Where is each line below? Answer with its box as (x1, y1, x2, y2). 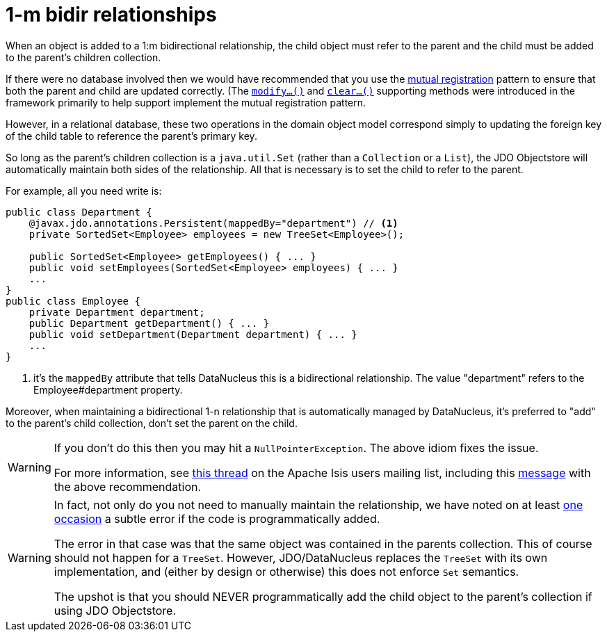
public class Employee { (6, 295, 140, 307)
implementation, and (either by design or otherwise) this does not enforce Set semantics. (54, 564, 519, 579)
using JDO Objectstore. (54, 603, 177, 618)
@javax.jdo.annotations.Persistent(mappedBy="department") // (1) (29, 217, 398, 229)
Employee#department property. (33, 383, 183, 396)
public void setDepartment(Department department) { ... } (29, 328, 357, 340)
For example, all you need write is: (6, 184, 162, 197)
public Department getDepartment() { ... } (29, 317, 270, 329)
